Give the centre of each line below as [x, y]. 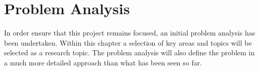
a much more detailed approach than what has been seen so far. [103, 62]
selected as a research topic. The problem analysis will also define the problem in [129, 52]
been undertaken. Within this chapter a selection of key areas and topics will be [128, 42]
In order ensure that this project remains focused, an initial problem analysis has [130, 33]
